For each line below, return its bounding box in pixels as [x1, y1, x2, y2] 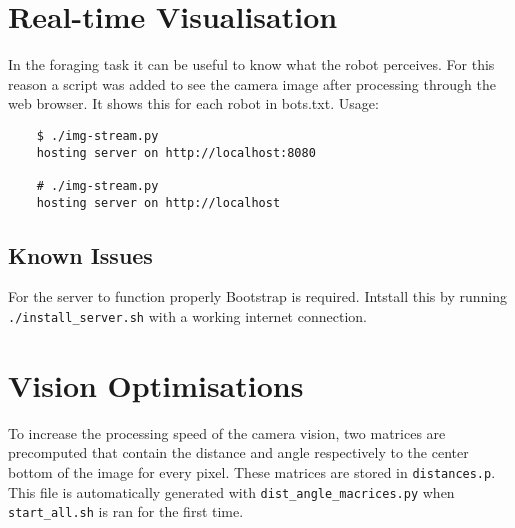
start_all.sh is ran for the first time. [8, 501, 244, 522]
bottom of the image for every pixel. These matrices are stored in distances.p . [8, 461, 496, 482]
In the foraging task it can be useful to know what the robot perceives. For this [8, 54, 495, 75]
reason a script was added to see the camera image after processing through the [8, 73, 496, 94]
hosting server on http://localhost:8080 [36, 145, 316, 160]
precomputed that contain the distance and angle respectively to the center [8, 442, 469, 463]
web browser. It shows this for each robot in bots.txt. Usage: [8, 93, 379, 114]
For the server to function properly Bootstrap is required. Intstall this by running [8, 286, 507, 307]
